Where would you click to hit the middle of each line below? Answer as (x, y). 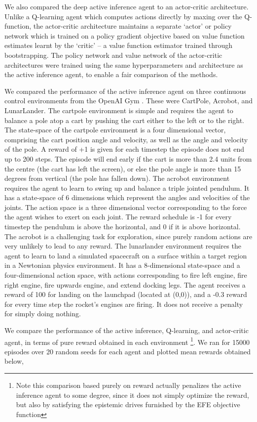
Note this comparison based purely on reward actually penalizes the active (128, 385)
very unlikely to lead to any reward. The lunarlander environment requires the (123, 246)
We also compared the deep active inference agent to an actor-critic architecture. (127, 6)
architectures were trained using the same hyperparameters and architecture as (124, 64)
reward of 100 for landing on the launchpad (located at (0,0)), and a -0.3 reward (126, 294)
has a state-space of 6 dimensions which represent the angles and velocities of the (127, 197)
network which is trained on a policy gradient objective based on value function (125, 35)
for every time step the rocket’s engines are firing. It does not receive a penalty (124, 304)
